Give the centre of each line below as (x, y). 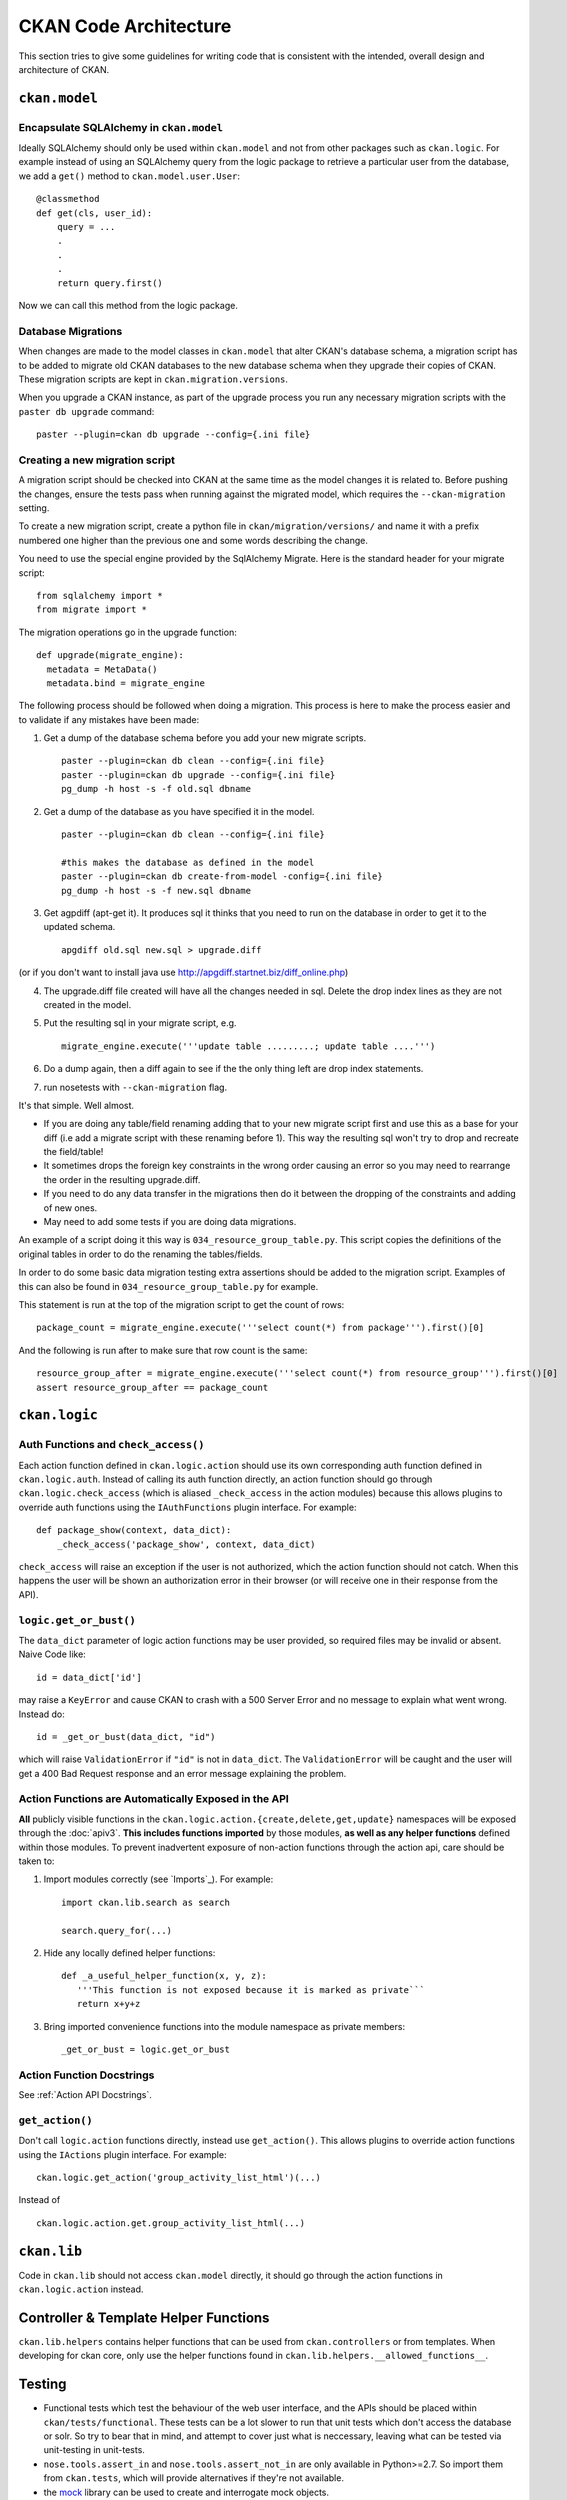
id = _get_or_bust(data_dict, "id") (126, 1736)
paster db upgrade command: (86, 411)
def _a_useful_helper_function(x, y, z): (164, 1976)
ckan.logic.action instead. (81, 2289)
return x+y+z (108, 2004)
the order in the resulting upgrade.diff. (122, 1179)
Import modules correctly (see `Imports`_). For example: (158, 1879)
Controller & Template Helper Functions (144, 2317)
